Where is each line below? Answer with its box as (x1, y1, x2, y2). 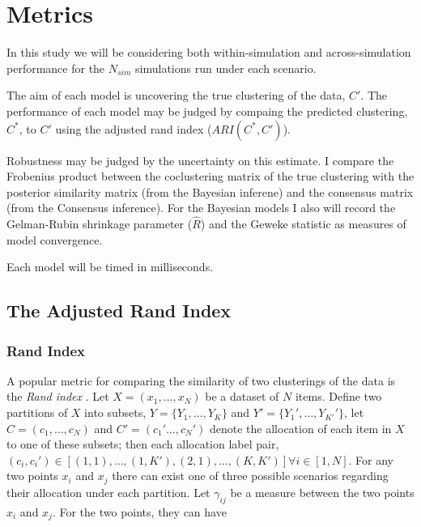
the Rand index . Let (6, 388, 109, 405)
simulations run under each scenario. (135, 59, 317, 76)
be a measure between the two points (230, 483, 415, 500)
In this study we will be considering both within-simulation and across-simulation (6, 44, 411, 61)
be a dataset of (205, 388, 279, 405)
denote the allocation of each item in (210, 419, 392, 436)
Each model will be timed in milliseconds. (6, 258, 214, 275)
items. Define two (295, 388, 382, 405)
